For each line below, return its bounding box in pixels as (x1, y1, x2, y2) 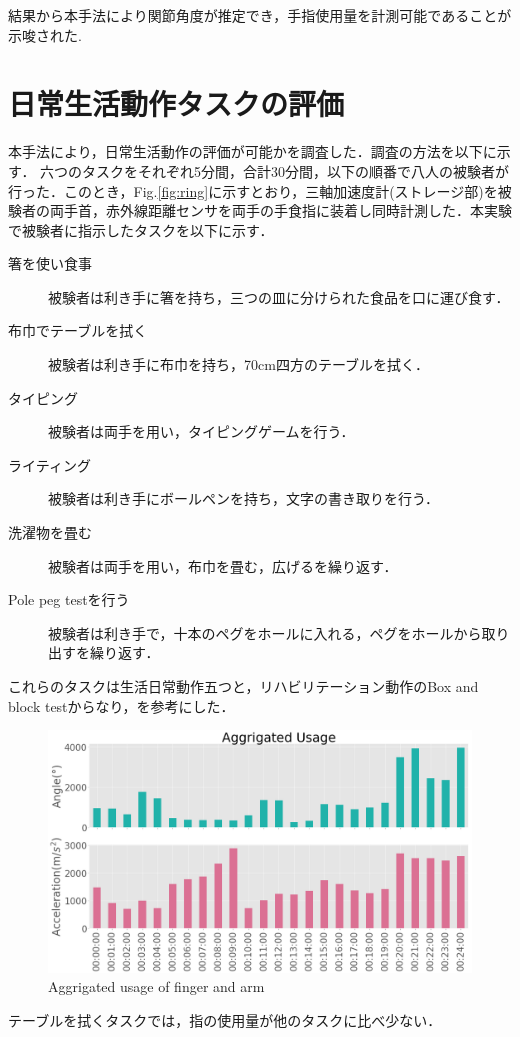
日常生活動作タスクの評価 (8, 83, 345, 124)
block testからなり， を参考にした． (8, 695, 235, 716)
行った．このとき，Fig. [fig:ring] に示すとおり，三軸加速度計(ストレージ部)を (8, 180, 498, 201)
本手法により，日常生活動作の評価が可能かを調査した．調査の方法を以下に (8, 141, 497, 162)
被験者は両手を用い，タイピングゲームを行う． (48, 421, 355, 442)
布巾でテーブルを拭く (8, 320, 148, 341)
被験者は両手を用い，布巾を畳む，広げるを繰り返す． (48, 555, 398, 576)
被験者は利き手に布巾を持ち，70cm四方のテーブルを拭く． (48, 354, 430, 375)
